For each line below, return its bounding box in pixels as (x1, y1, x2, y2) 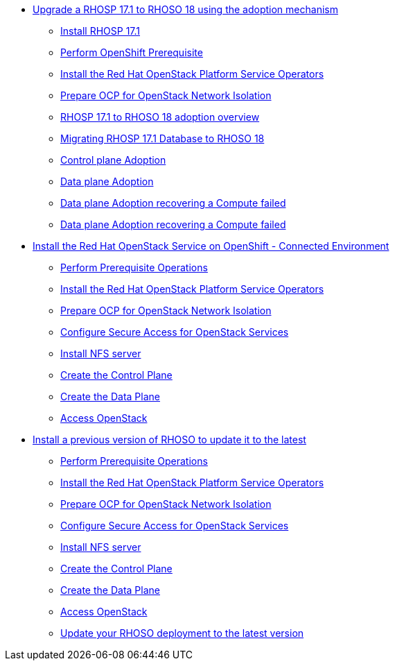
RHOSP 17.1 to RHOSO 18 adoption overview (60, 111, 260, 123)
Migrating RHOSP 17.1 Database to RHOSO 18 (60, 133, 265, 144)
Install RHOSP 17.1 (60, 25, 141, 37)
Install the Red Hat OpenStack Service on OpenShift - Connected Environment (33, 240, 389, 252)
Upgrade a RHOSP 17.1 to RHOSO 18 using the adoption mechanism (33, 3, 338, 15)
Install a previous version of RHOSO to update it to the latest (33, 434, 306, 445)
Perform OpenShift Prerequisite (60, 46, 203, 58)
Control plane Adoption (60, 154, 166, 166)
